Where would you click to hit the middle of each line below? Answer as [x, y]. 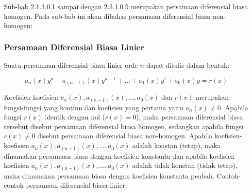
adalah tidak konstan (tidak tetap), [185, 165]
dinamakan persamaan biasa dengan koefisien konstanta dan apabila [106, 156]
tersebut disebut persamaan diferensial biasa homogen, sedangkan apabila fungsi [124, 126]
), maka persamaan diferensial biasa [190, 117]
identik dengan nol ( [75, 117]
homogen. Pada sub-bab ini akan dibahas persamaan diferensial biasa [107, 16]
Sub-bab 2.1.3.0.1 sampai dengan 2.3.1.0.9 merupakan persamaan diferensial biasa [126, 6]
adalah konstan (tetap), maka [176, 145]
